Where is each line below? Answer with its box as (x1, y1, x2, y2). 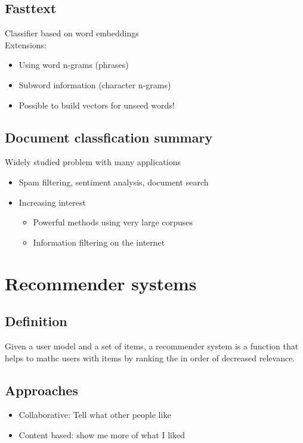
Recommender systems (5, 271, 197, 295)
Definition (5, 312, 67, 330)
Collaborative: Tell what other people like (18, 408, 171, 421)
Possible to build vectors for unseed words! (18, 98, 175, 111)
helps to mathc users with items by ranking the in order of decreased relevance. (5, 351, 295, 364)
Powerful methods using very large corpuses (33, 216, 193, 228)
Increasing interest (18, 196, 86, 208)
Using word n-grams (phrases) (18, 58, 129, 71)
